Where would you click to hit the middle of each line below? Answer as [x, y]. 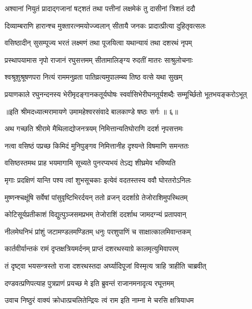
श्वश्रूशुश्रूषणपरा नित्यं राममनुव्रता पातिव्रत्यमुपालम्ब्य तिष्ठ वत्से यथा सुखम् [94, 77]
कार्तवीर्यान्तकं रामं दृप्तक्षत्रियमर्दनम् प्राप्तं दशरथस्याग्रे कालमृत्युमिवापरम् [92, 248]
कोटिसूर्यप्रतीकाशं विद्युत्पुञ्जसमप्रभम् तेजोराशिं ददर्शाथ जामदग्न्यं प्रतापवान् [96, 214]
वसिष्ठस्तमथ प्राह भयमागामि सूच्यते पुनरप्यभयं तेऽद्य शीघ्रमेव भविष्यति [90, 163]
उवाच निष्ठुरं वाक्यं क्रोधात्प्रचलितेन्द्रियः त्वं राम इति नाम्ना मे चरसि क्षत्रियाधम [99, 300]
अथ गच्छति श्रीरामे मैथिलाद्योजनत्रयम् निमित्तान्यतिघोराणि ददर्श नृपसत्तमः [94, 128]
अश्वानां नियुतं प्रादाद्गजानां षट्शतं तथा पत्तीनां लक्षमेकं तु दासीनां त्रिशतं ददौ [100, 8]
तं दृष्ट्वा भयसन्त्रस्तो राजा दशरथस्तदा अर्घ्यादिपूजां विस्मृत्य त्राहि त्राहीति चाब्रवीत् [106, 265]
